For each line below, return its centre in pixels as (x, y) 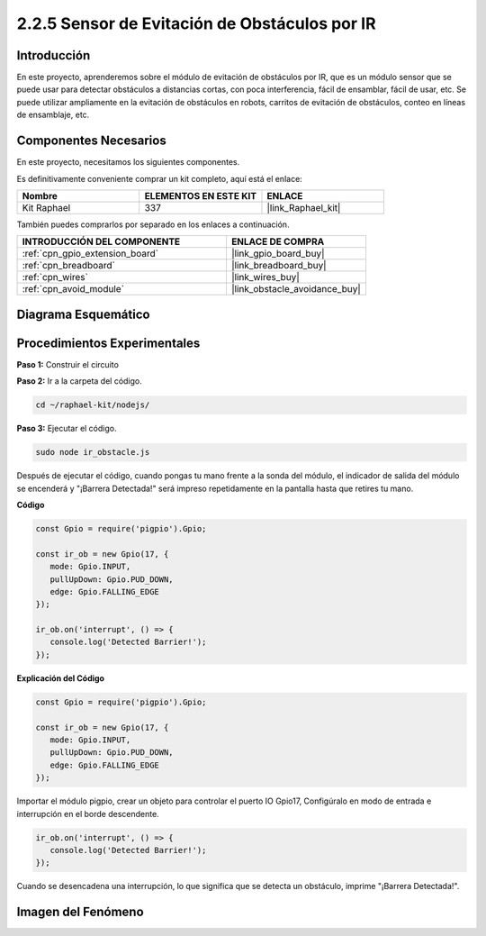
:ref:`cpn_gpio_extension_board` (90, 254)
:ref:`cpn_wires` (55, 277)
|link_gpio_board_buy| (278, 254)
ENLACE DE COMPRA (278, 241)
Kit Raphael (46, 207)
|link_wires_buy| (265, 277)
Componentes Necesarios (91, 141)
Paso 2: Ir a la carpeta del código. (80, 381)
